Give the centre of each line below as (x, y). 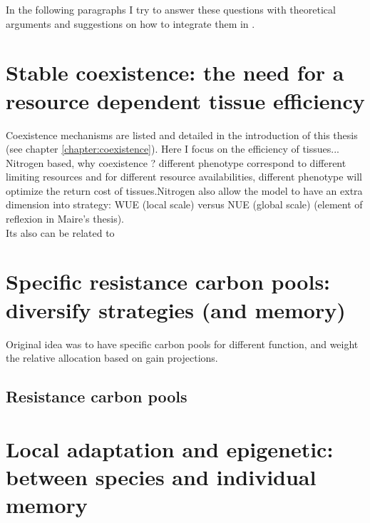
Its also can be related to (60, 232)
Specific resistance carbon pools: (168, 281)
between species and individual (161, 476)
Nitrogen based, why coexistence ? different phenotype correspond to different (176, 162)
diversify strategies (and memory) (176, 309)
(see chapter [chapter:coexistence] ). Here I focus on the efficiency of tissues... (173, 149)
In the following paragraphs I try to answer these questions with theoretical (171, 9)
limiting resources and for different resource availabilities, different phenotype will (184, 177)
